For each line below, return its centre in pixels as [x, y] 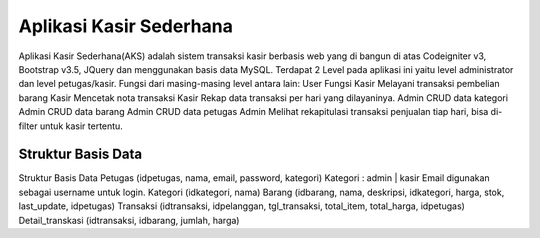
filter [28, 126]
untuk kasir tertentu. [81, 126]
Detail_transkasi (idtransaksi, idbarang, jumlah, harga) [129, 220]
